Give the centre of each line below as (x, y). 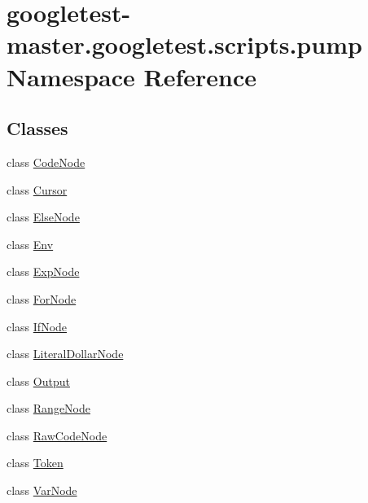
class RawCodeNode (57, 435)
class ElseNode (43, 217)
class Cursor (37, 189)
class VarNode (42, 490)
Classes (37, 128)
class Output (38, 381)
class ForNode (42, 298)
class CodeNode (46, 162)
